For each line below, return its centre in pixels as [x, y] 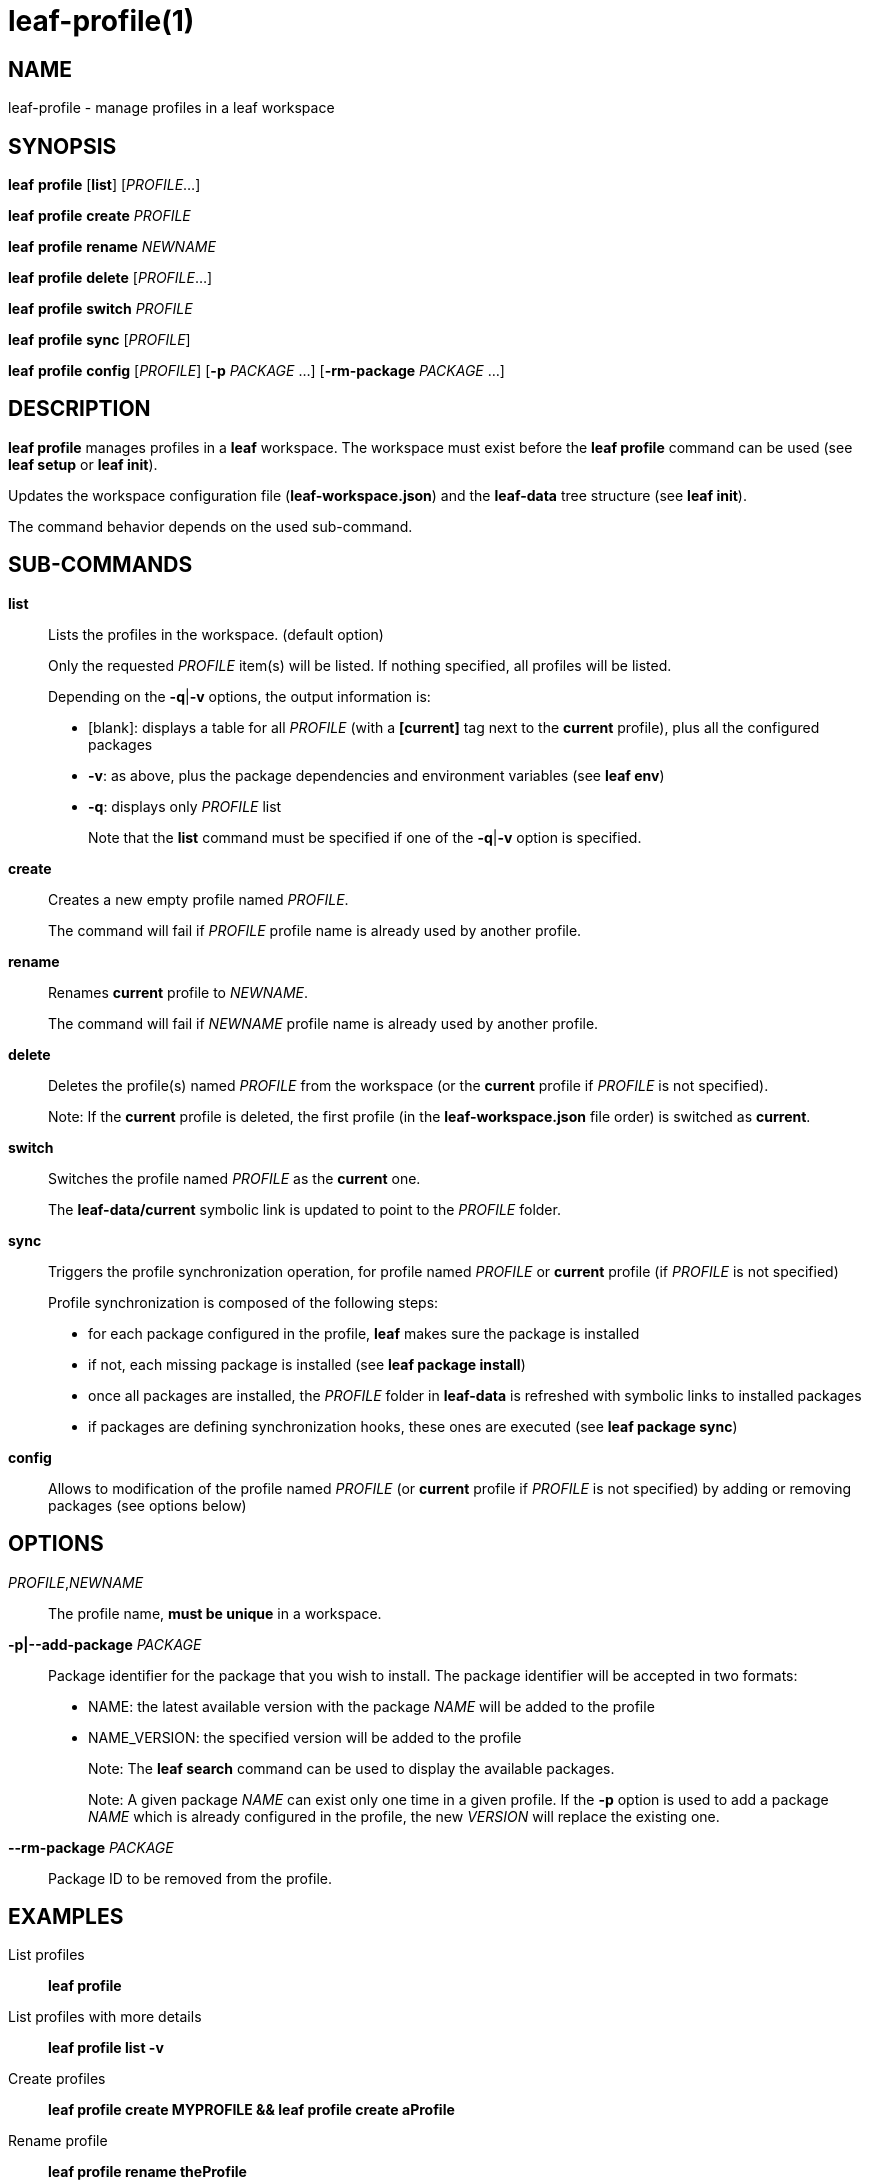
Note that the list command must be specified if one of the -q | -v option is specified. [365, 837]
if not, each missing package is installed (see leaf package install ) [307, 1364]
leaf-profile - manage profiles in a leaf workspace [171, 108]
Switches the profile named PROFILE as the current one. [234, 1178]
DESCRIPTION [79, 409]
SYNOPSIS [62, 146]
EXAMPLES [66, 1916]
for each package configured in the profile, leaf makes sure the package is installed [364, 1333]
